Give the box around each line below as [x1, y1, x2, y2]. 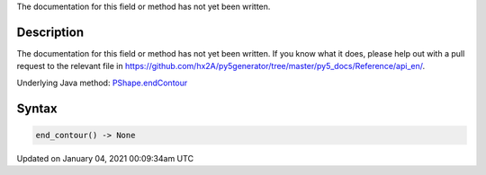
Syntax [16, 101, 58, 116]
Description [16, 24, 85, 39]
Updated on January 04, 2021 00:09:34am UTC [16, 153, 193, 163]
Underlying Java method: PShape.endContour [16, 77, 188, 88]
